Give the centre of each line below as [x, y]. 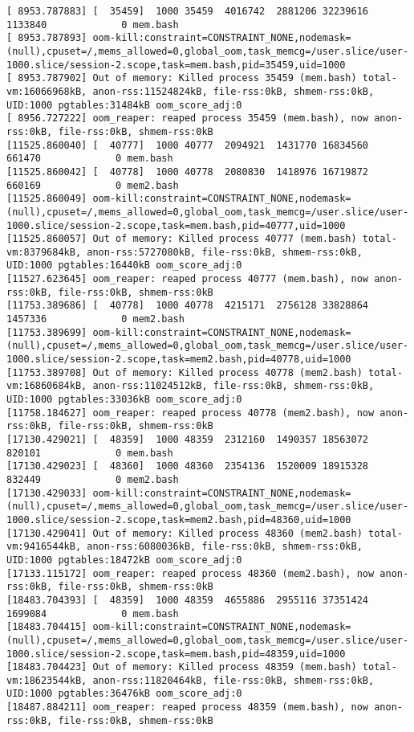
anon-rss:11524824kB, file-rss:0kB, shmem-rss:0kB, [233, 91]
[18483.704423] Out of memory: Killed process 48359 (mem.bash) [182, 667]
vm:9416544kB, [44, 547]
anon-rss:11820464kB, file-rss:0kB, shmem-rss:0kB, [233, 680]
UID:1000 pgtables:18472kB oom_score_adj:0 [124, 560]
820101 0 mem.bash [90, 453]
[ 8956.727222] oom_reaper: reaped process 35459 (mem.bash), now [188, 119]
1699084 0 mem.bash [93, 613]
